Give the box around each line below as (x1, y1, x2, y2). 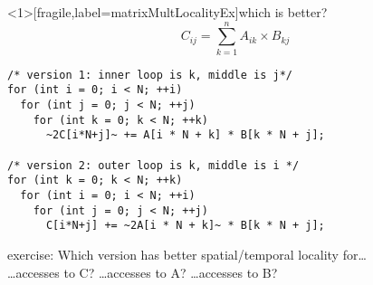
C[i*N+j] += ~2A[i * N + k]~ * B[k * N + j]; (45, 219, 325, 233)
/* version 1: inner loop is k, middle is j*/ (7, 68, 292, 81)
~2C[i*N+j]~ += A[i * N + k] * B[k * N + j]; (45, 128, 325, 142)
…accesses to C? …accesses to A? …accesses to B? (7, 262, 278, 281)
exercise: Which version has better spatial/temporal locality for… (7, 244, 367, 263)
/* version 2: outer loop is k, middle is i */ (7, 158, 300, 172)
